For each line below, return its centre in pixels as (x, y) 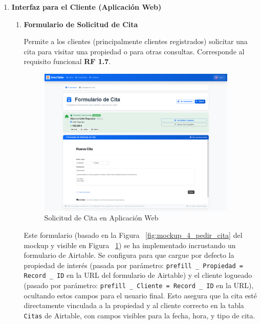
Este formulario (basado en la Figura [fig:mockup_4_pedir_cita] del (133, 235)
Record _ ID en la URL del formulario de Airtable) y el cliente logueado (138, 275)
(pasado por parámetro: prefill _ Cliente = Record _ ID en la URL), (139, 285)
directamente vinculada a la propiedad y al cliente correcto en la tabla (134, 305)
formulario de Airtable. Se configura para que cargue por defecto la (129, 255)
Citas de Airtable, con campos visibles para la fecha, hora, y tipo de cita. (139, 315)
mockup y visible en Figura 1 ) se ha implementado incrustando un (130, 245)
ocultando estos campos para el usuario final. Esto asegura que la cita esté (140, 295)
